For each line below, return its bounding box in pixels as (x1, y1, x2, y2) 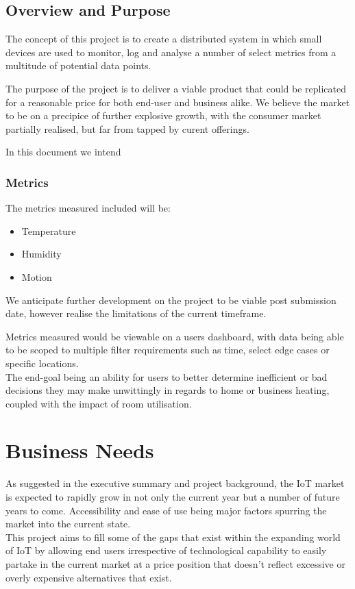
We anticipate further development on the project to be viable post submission (5, 292, 336, 307)
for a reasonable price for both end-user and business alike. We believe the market (5, 95, 350, 109)
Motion (21, 269, 52, 284)
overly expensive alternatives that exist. (5, 570, 172, 584)
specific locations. (5, 355, 79, 370)
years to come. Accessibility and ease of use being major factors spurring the (5, 503, 327, 517)
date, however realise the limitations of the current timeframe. (5, 306, 267, 321)
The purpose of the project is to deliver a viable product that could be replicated (5, 81, 346, 95)
